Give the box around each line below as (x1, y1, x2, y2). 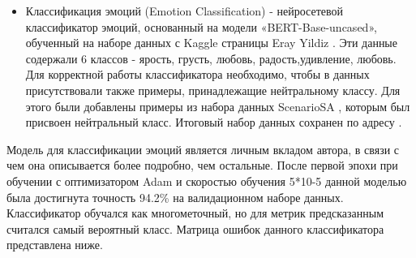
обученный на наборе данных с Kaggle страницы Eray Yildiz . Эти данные (25, 34, 397, 51)
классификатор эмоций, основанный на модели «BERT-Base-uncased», (25, 18, 377, 35)
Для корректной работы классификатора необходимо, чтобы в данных (25, 66, 370, 83)
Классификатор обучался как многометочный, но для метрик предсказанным (6, 204, 384, 221)
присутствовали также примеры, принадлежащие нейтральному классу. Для (25, 81, 401, 98)
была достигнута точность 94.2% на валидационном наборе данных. (6, 188, 344, 205)
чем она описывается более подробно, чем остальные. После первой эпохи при (6, 157, 398, 174)
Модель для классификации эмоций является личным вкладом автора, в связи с (6, 140, 400, 157)
